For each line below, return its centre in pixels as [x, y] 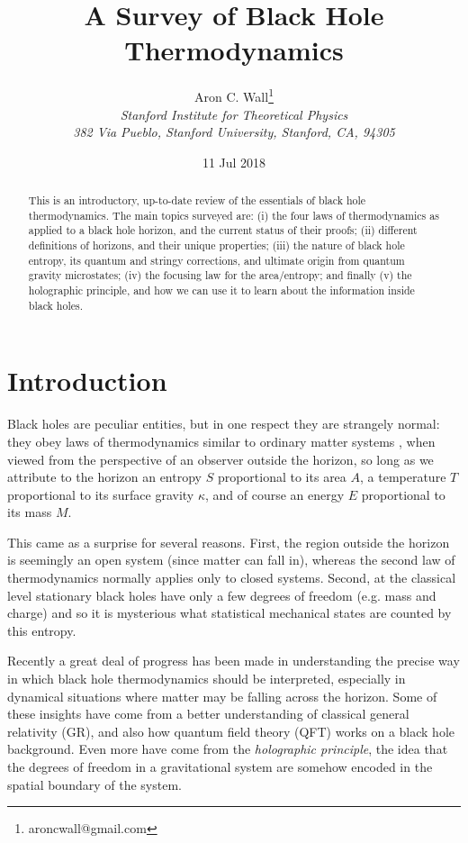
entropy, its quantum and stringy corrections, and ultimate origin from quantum [216, 260]
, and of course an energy [274, 494]
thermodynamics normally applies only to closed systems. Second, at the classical [232, 578]
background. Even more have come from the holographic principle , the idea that [228, 749]
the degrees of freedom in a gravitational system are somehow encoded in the [220, 767]
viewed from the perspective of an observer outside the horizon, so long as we [220, 459]
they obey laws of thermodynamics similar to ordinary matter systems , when [221, 441]
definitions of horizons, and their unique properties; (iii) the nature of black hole [216, 245]
